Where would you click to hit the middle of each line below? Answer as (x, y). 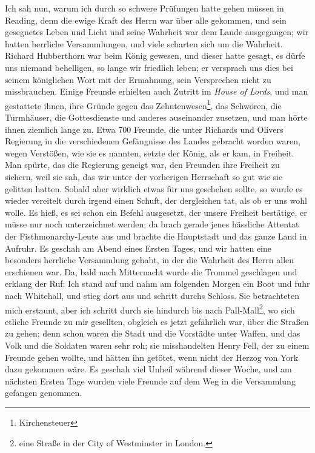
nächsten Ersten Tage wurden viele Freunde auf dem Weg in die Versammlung (150, 381)
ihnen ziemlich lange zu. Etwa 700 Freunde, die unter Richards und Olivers (144, 129)
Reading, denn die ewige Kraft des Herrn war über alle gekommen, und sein (146, 20)
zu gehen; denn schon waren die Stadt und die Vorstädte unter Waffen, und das (153, 333)
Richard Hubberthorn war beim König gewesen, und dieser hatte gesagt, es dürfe (155, 55)
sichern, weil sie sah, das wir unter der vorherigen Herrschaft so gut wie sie (144, 176)
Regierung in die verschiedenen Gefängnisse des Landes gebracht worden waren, (153, 141)
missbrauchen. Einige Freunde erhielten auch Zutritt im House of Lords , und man (157, 91)
